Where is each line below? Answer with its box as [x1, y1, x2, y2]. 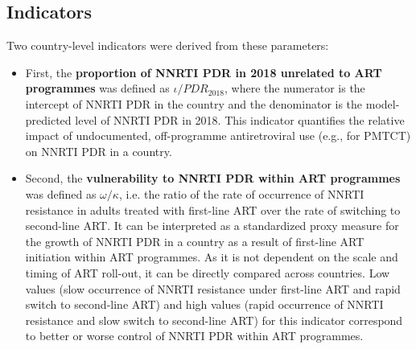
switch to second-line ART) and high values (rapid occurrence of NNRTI [25, 296, 384, 313]
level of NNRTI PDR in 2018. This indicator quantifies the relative [75, 111, 405, 128]
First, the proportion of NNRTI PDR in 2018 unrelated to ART [25, 64, 382, 80]
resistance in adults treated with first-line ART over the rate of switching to [25, 201, 401, 218]
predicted [25, 111, 72, 128]
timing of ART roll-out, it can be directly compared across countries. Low [25, 264, 390, 281]
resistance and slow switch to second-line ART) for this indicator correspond [25, 311, 403, 328]
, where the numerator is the [224, 80, 365, 96]
